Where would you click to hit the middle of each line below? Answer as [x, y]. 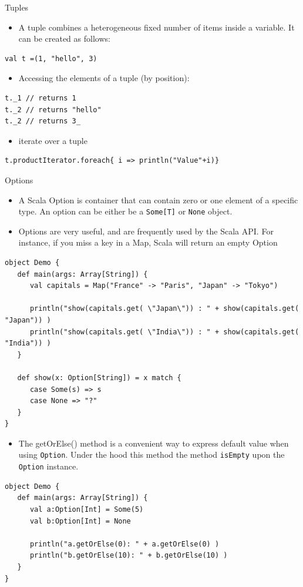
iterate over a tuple [53, 140]
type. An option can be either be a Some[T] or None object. [125, 211]
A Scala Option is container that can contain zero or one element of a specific [158, 199]
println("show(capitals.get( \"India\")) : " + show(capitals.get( [164, 332]
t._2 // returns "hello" [53, 110]
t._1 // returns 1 [41, 98]
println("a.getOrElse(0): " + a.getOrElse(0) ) [124, 544]
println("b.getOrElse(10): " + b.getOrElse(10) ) [129, 556]
